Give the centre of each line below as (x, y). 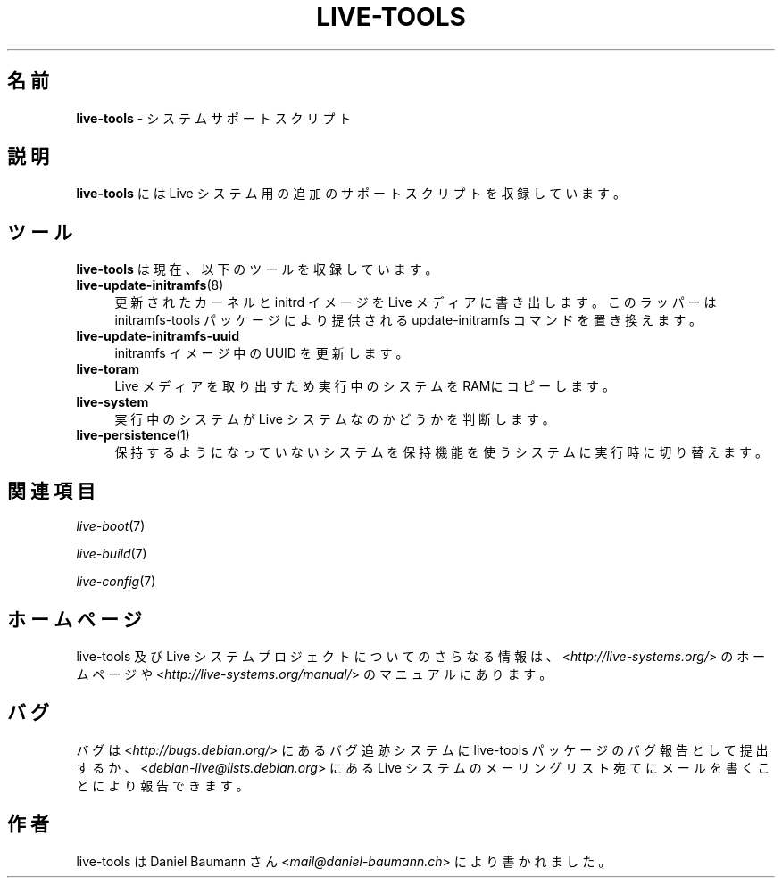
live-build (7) (112, 554)
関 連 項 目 (51, 491)
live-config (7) (116, 582)
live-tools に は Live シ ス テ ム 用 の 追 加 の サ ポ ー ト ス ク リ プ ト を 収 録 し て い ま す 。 (351, 194)
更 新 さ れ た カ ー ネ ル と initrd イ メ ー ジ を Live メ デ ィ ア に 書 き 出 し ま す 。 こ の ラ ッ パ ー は (416, 302)
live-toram (108, 369)
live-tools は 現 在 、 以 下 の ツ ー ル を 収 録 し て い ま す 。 (257, 269)
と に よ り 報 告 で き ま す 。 (162, 785)
